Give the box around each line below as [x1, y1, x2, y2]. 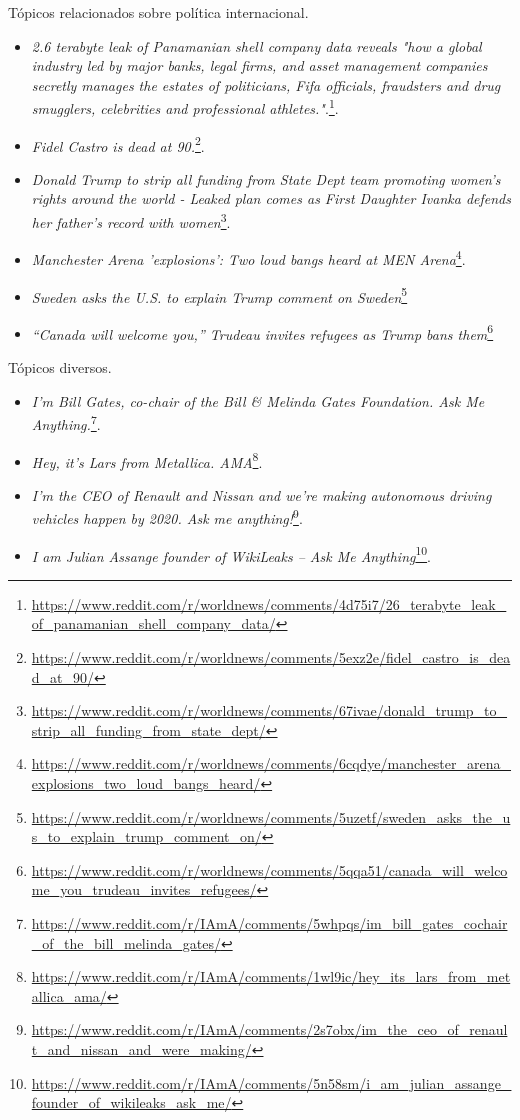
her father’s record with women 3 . [31, 209, 231, 232]
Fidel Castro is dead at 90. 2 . [31, 132, 205, 156]
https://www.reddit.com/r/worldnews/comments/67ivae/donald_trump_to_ [31, 700, 508, 721]
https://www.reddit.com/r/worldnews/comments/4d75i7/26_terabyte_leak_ [31, 593, 507, 614]
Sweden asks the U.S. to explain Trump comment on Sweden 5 [31, 283, 408, 307]
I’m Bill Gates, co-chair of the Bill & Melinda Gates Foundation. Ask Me [31, 390, 485, 411]
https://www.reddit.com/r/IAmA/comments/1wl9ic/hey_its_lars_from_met [31, 966, 511, 987]
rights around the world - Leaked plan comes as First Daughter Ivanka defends [31, 188, 512, 209]
